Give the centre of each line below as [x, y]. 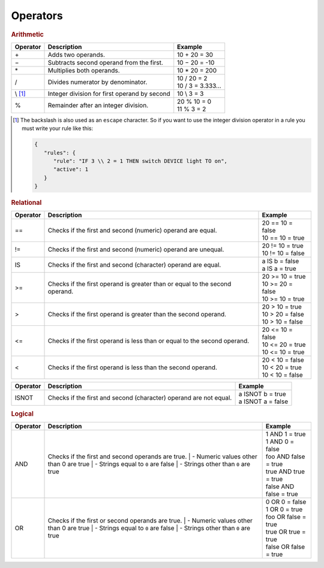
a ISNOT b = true [262, 394]
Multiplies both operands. [84, 70]
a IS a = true [279, 268]
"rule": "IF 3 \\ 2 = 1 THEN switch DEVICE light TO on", [140, 161]
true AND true [285, 472]
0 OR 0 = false [286, 502]
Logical [22, 413]
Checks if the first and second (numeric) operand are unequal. [136, 250]
